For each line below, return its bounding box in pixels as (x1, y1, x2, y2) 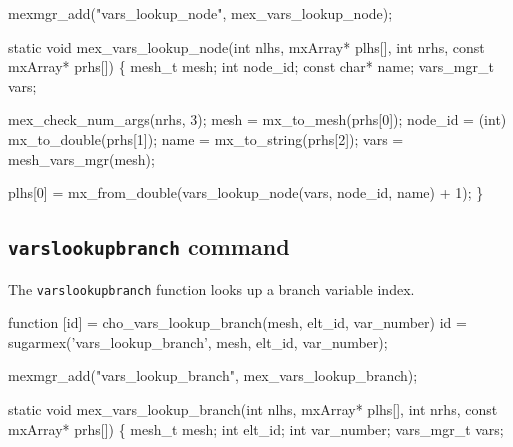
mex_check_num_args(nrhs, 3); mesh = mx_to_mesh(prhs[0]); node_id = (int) (8, 109, 507, 130)
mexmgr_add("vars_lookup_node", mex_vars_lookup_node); (8, 3, 393, 23)
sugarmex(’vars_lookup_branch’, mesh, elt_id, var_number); (8, 331, 388, 352)
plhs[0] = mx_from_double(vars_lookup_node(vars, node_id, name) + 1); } (8, 182, 484, 203)
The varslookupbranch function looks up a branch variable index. (8, 278, 415, 299)
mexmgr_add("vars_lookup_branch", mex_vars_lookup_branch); (8, 365, 418, 386)
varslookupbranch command (8, 231, 290, 262)
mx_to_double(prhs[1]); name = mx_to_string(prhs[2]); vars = (8, 128, 404, 149)
